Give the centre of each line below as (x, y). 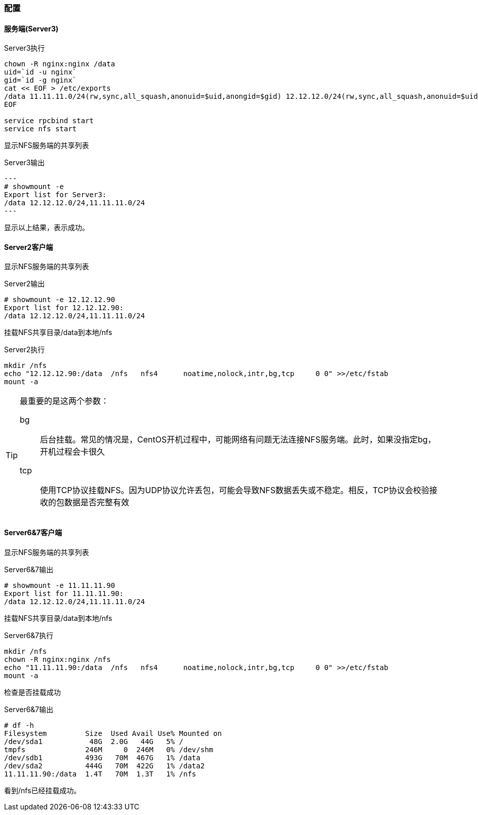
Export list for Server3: (55, 195)
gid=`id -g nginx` (41, 80)
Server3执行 (25, 48)
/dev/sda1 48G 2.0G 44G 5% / (94, 741)
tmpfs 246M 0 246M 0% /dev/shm (109, 749)
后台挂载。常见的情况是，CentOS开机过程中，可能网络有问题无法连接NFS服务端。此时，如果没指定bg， (238, 440)
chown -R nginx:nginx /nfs (57, 659)
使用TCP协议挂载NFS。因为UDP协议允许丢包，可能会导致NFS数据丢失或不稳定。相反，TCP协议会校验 (235, 490)
